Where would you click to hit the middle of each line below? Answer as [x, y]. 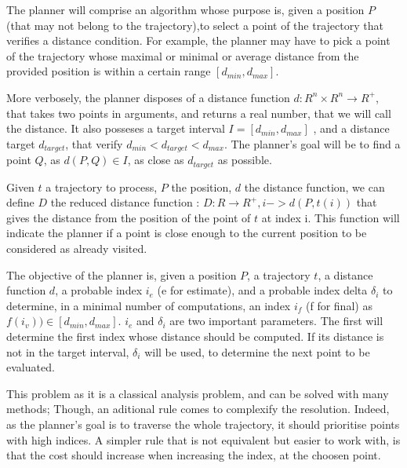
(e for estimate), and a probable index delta [262, 290]
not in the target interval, [68, 351]
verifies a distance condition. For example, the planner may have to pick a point [198, 40]
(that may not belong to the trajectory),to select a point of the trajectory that [195, 25]
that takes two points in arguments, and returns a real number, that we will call [199, 113]
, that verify [94, 143]
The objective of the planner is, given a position [122, 274]
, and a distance [351, 128]
